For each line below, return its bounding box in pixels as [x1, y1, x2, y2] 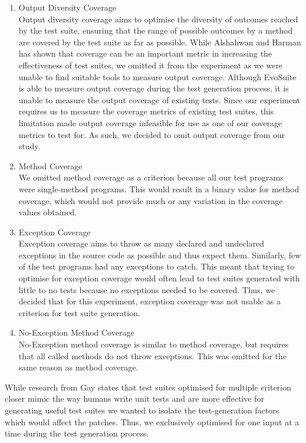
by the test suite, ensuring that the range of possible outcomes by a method [18, 24, 293, 37]
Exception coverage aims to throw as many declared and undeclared [18, 237, 265, 250]
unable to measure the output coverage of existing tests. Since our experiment [18, 93, 301, 106]
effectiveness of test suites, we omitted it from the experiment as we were [18, 58, 283, 71]
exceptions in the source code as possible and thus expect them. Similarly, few [18, 248, 301, 261]
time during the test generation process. [5, 427, 149, 439]
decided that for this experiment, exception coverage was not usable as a [18, 295, 281, 307]
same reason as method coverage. [18, 361, 139, 373]
